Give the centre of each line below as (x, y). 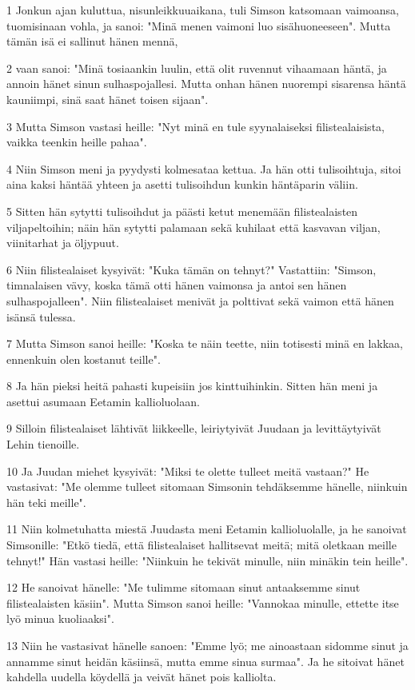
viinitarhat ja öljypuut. (63, 243)
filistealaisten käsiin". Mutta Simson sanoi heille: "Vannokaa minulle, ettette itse (203, 602)
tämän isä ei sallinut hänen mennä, (92, 41)
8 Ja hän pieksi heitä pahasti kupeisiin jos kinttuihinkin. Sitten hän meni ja (192, 386)
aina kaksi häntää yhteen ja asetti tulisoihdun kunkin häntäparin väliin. (182, 184)
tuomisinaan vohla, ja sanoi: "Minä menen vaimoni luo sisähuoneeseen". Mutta (199, 25)
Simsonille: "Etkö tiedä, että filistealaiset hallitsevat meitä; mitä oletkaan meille (202, 545)
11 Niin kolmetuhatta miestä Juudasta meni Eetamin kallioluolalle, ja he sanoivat (207, 529)
